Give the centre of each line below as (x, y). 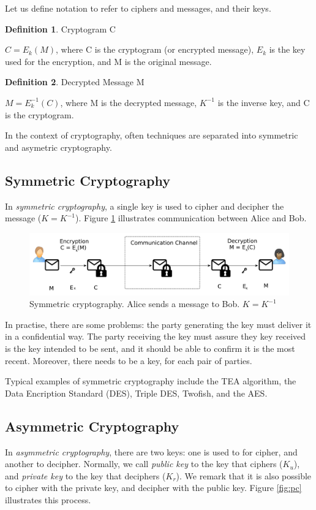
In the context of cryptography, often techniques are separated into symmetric (152, 135)
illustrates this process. (48, 499)
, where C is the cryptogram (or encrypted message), (155, 49)
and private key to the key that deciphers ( (85, 475)
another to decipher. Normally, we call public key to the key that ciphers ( (144, 464)
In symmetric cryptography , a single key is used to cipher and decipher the (145, 206)
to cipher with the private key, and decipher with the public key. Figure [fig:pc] (153, 488)
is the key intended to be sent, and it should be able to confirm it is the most (150, 348)
